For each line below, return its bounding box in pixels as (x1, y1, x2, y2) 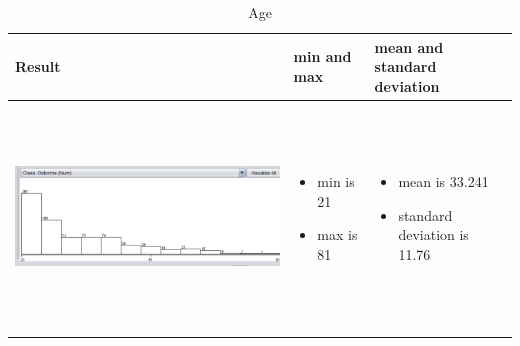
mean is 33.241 (398, 171, 489, 192)
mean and (374, 36, 444, 57)
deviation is (398, 224, 469, 245)
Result (15, 56, 61, 77)
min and (293, 46, 352, 67)
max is (317, 224, 358, 245)
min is (317, 171, 355, 192)
